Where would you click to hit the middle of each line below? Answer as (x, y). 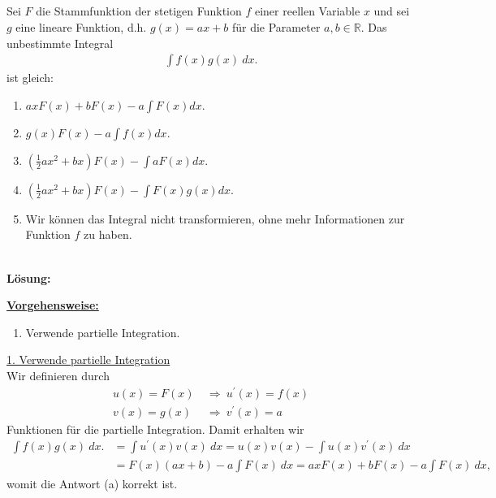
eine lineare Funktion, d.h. (81, 26)
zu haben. (108, 234)
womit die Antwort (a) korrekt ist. (92, 483)
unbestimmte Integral (60, 43)
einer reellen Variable (307, 11)
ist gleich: (30, 78)
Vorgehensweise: (53, 305)
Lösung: (29, 277)
